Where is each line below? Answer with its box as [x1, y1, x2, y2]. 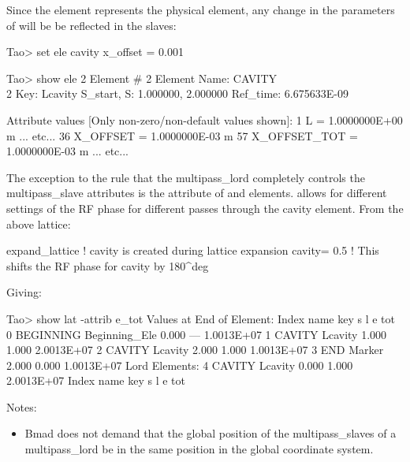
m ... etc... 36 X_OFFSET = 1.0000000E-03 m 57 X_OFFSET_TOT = [6, 127, 358, 143]
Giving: [6, 284, 42, 300]
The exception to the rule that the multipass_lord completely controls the [6, 169, 365, 185]
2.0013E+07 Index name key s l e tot [6, 372, 185, 389]
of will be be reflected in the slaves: [6, 17, 177, 33]
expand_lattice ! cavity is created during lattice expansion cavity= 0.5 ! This [6, 242, 379, 259]
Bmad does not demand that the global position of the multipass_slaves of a [24, 425, 397, 442]
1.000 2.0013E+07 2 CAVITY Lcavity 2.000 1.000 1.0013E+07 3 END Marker [6, 341, 384, 358]
